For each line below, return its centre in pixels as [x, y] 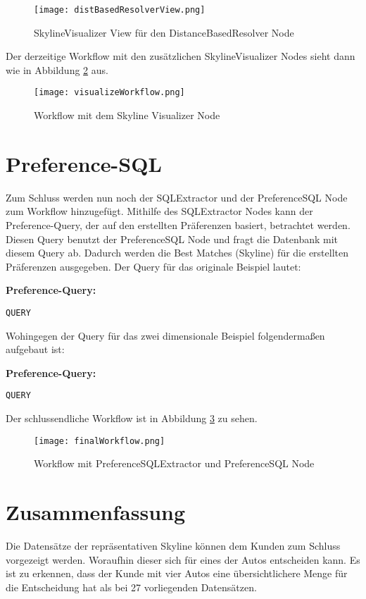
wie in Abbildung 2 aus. [57, 69]
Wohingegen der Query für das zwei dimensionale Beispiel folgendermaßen [165, 335]
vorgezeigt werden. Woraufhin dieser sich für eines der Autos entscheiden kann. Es [183, 559]
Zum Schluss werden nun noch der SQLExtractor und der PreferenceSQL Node [177, 197]
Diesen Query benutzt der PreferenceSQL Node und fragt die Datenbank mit [172, 239]
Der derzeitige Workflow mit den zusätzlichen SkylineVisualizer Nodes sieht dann [181, 56]
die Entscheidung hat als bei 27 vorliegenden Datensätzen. [131, 587]
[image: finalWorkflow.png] [100, 441]
